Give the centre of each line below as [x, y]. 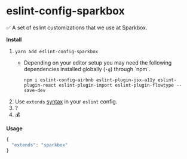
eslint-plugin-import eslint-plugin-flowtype [117, 85]
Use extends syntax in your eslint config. [66, 101]
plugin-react [40, 85]
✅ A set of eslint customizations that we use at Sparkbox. [77, 27]
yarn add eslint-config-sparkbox [56, 51]
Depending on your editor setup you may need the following [98, 62]
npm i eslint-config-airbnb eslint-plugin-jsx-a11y [89, 80]
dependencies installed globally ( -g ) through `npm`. [87, 69]
